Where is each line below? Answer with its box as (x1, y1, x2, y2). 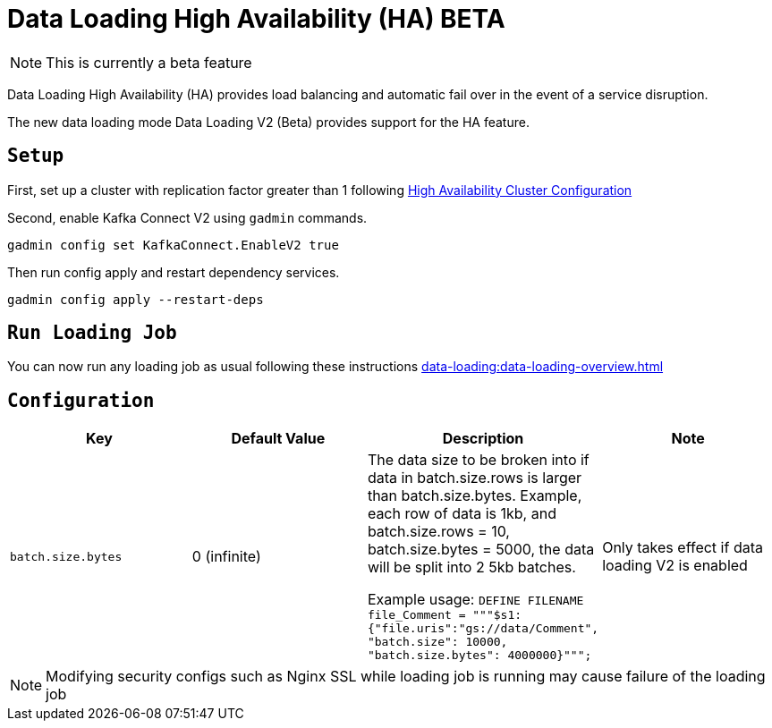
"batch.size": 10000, (367, 635, 508, 649)
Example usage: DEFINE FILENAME (367, 590, 584, 609)
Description (442, 429, 524, 448)
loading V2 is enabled (602, 556, 748, 575)
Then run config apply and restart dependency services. (7, 264, 340, 280)
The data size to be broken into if (367, 451, 590, 470)
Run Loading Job (7, 322, 177, 344)
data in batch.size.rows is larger (367, 469, 582, 487)
